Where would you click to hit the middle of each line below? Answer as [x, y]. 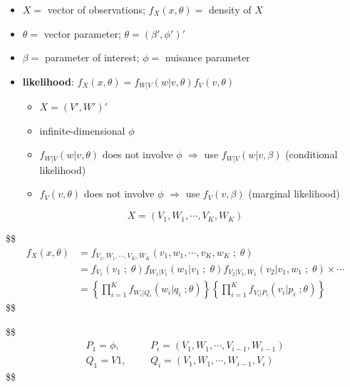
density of [230, 9]
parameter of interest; [92, 57]
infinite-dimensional [82, 130]
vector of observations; [96, 9]
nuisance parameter [207, 57]
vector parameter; [82, 33]
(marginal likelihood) [294, 193]
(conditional [312, 154]
